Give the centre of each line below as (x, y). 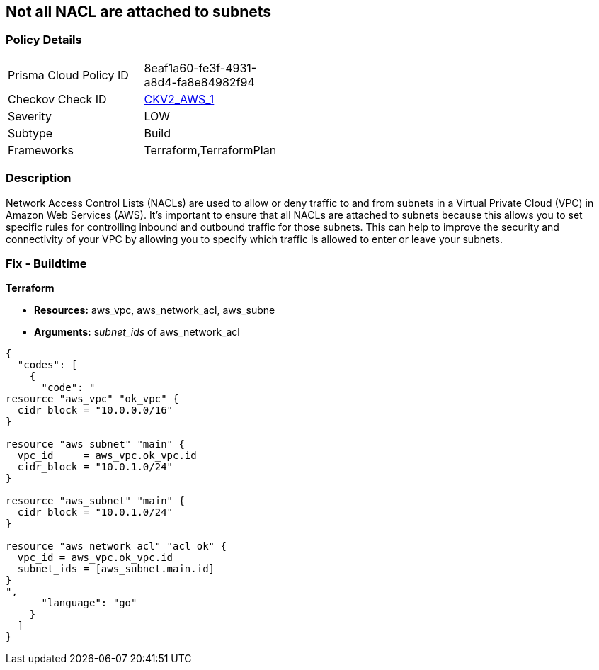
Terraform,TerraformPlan (210, 150)
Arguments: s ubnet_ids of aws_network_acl (137, 332)
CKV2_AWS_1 (179, 99)
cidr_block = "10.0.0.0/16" (95, 410)
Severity (30, 116)
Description (39, 178)
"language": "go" (89, 603)
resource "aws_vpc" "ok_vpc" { (92, 399)
